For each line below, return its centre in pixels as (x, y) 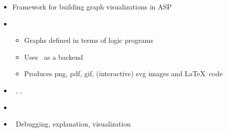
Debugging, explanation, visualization (73, 124)
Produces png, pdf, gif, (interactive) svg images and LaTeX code (123, 73)
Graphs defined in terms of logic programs (89, 40)
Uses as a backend (54, 57)
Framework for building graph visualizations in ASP (92, 6)
